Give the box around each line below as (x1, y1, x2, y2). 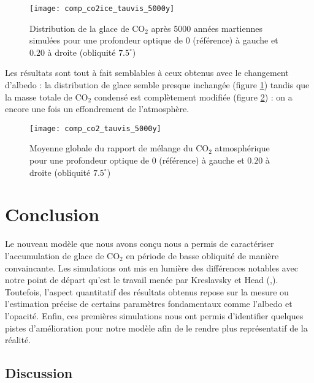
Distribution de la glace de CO (29, 21, 145, 34)
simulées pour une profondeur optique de (29, 34, 183, 47)
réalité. (5, 333, 31, 346)
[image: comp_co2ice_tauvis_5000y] (29, 4, 175, 13)
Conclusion (5, 202, 100, 227)
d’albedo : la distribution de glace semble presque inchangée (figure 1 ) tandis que (5, 78, 310, 91)
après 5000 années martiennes (151, 21, 263, 34)
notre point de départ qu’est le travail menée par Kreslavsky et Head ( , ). (5, 273, 278, 286)
